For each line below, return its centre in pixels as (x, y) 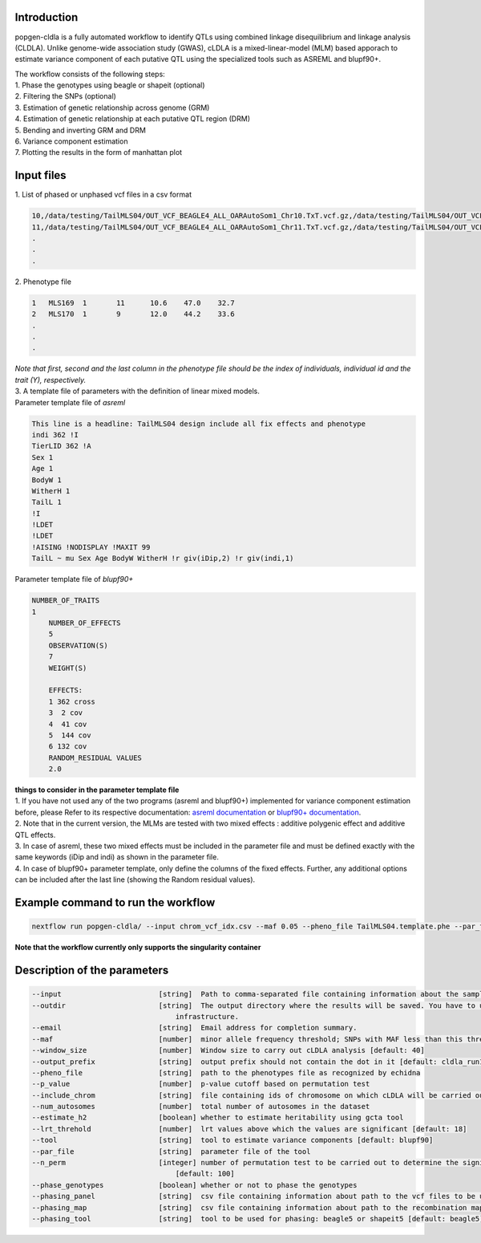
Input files (41, 175)
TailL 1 (46, 502)
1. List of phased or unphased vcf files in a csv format (103, 195)
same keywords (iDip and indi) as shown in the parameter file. (117, 857)
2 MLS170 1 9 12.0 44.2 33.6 (133, 314)
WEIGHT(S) (68, 668)
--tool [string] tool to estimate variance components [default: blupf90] (232, 1140)
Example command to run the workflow (115, 902)
